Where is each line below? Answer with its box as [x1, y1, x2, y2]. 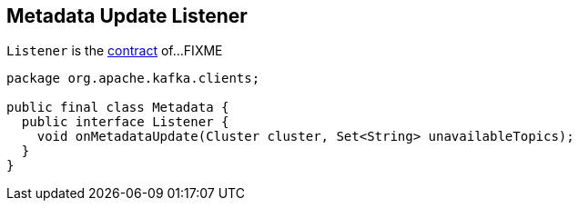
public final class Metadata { [6, 100, 229, 115]
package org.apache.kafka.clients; [6, 71, 260, 86]
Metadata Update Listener [6, 5, 248, 27]
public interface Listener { [21, 114, 229, 130]
